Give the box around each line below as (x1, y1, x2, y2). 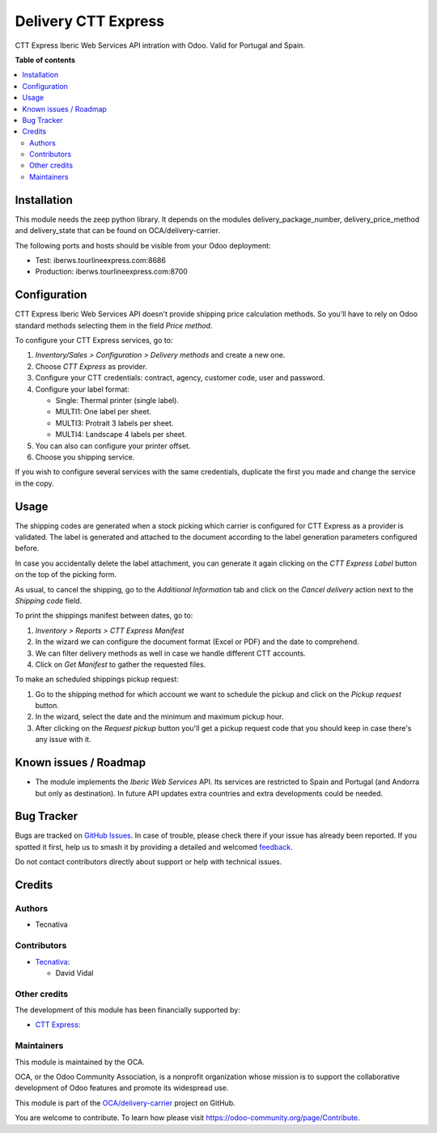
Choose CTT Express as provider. (35, 361, 147, 371)
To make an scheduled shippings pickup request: (15, 674, 180, 684)
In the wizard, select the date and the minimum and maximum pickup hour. (35, 712, 284, 722)
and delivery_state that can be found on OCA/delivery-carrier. (15, 226, 220, 236)
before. (15, 543, 40, 554)
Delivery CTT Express (15, 12, 165, 30)
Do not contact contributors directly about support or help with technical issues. (15, 857, 282, 867)
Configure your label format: (35, 384, 129, 394)
